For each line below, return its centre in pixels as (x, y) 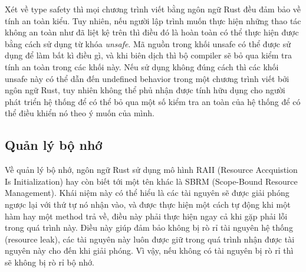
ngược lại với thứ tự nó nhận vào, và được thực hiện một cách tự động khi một (148, 204)
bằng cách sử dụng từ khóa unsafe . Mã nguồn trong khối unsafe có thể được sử (148, 43)
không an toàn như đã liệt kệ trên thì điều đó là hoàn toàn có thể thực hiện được (152, 32)
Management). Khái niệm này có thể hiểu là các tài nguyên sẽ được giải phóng (147, 193)
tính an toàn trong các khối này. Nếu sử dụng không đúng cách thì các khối (142, 66)
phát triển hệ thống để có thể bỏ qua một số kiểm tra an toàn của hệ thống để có (153, 101)
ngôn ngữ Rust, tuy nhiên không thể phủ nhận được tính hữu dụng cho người (145, 90)
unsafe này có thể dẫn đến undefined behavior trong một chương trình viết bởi (147, 78)
